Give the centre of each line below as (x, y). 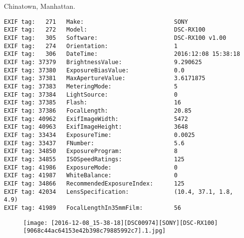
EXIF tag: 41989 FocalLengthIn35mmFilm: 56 (93, 208)
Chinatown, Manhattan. (40, 6)
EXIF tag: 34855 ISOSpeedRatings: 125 (94, 159)
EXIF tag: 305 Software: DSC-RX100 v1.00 (115, 38)
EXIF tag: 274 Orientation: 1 (91, 46)
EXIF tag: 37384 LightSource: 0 (91, 94)
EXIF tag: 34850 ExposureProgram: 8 (91, 151)
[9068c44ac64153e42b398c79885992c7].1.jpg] (95, 231)
